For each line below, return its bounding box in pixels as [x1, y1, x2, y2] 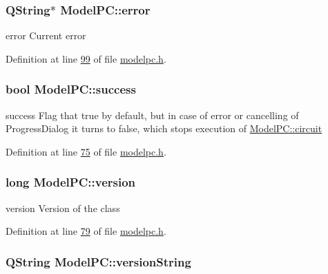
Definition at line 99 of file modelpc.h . [6, 51, 166, 65]
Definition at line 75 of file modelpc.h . [6, 144, 166, 158]
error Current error [6, 28, 86, 43]
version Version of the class [6, 200, 120, 215]
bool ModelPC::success [6, 81, 136, 98]
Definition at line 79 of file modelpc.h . [6, 224, 166, 238]
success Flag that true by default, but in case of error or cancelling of [6, 107, 299, 122]
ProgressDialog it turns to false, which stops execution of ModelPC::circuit [6, 121, 322, 136]
